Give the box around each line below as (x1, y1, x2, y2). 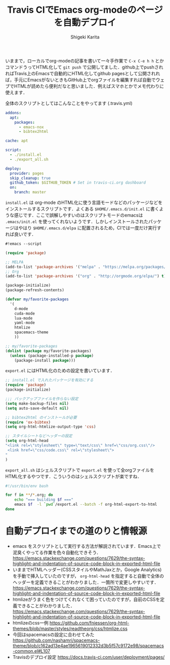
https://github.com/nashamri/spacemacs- (12, 637, 100, 643)
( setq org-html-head (5, 438, 49, 443)
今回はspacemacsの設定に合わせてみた (12, 632, 95, 638)
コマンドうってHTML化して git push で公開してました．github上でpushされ (5, 64, 163, 70)
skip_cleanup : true (10, 176, 51, 181)
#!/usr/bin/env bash (5, 483, 49, 488)
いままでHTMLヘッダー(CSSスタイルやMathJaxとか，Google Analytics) (12, 566, 162, 573)
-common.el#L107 (12, 648, 51, 654)
